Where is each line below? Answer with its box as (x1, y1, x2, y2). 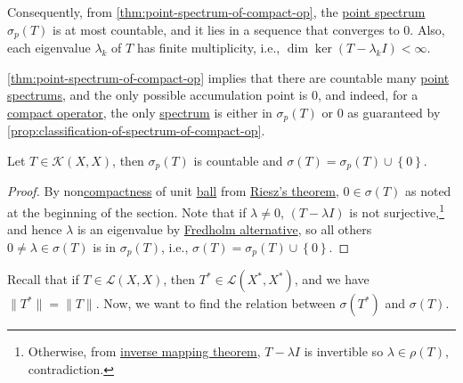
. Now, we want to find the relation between (95, 294, 336, 313)
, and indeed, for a (317, 86, 418, 104)
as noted (404, 182, 451, 200)
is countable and (193, 151, 283, 169)
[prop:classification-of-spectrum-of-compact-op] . (7, 121, 265, 140)
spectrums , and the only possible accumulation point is (7, 86, 308, 104)
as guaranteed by (347, 102, 441, 121)
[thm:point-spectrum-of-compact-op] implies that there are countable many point (7, 68, 450, 86)
